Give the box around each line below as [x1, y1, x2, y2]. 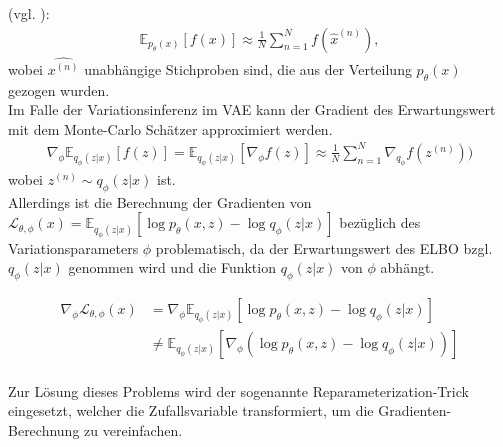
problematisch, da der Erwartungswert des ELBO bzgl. [155, 237, 493, 258]
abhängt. [380, 257, 435, 278]
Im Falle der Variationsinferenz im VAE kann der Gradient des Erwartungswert [8, 99, 496, 120]
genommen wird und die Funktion [68, 257, 276, 278]
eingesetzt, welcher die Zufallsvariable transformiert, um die [8, 400, 374, 421]
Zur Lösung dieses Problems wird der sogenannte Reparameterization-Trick [8, 380, 469, 401]
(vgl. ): [8, 3, 50, 23]
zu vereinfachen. [84, 419, 183, 440]
